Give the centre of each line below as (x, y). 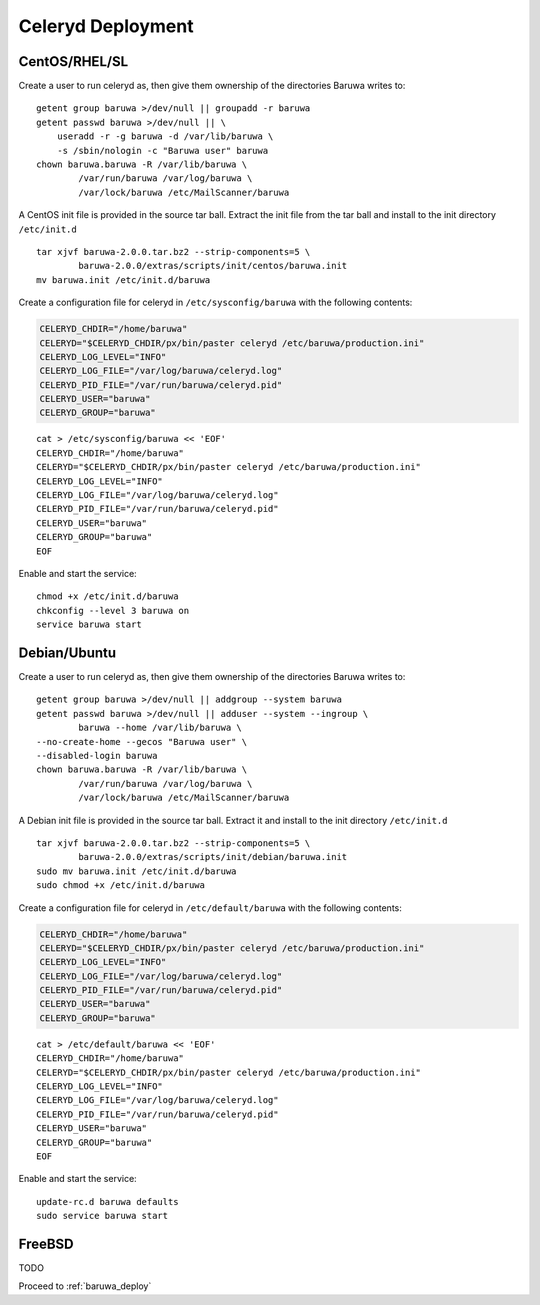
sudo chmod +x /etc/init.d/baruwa (120, 885)
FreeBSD (46, 1243)
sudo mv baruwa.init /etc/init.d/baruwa (136, 871)
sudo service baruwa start (102, 1216)
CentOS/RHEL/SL (73, 61)
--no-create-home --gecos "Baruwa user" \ (142, 741)
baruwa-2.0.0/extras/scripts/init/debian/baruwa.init (213, 857)
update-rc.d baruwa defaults (107, 1201)
